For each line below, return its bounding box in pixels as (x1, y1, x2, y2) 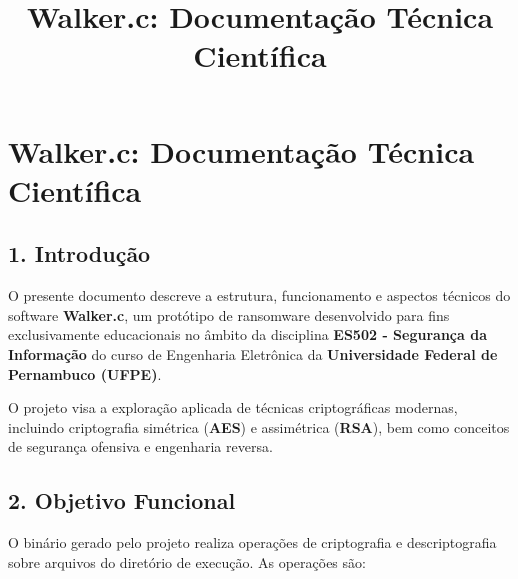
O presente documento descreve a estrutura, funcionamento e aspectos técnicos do (8, 285, 511, 306)
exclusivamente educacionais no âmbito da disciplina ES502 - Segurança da (8, 324, 487, 345)
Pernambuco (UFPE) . (8, 363, 162, 384)
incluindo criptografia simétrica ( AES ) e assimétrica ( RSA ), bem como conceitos (8, 416, 510, 437)
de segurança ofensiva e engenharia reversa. (8, 436, 273, 457)
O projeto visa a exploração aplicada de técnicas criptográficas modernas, (8, 397, 458, 418)
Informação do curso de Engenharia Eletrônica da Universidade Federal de (8, 343, 498, 364)
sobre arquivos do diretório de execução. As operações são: (8, 551, 366, 572)
